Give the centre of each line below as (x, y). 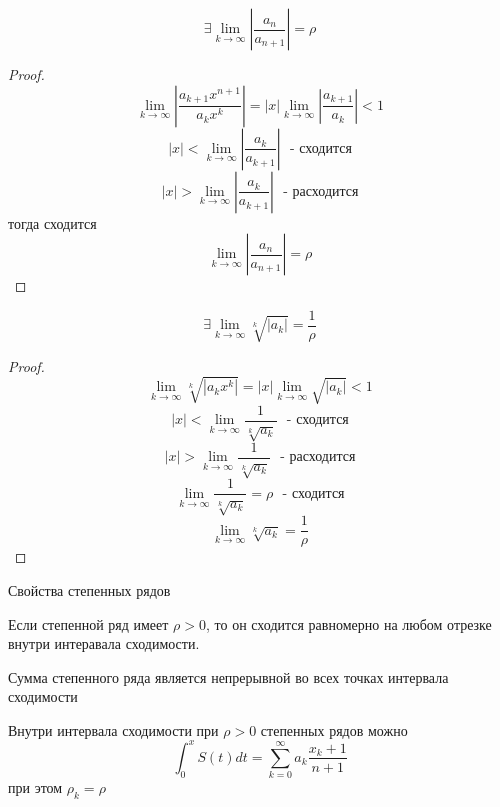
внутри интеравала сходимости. (104, 643)
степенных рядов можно (334, 729)
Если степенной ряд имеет (88, 623)
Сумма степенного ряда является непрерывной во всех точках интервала (228, 676)
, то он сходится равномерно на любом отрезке (349, 623)
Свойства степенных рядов (89, 589)
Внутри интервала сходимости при (113, 729)
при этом (35, 787)
